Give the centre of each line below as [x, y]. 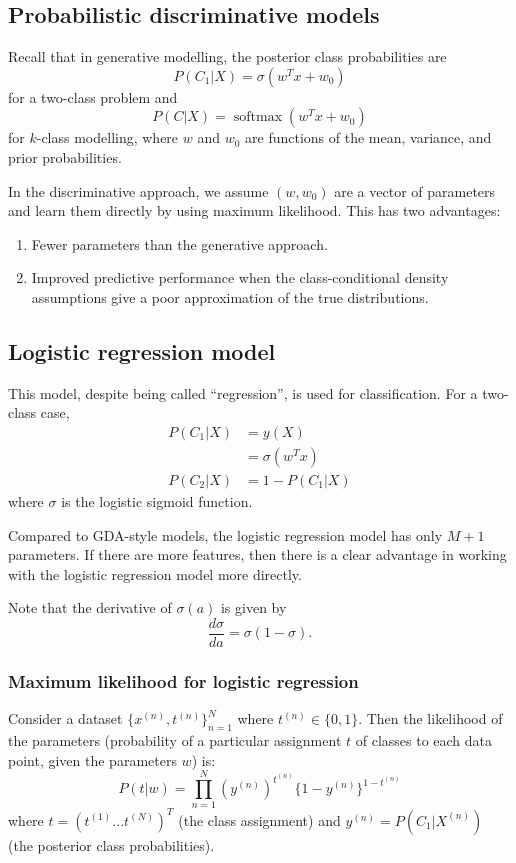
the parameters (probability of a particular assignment [175, 740]
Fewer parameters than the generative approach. [179, 243]
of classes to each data [424, 740]
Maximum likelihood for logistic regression [183, 680]
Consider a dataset [65, 718]
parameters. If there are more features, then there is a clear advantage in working [257, 554]
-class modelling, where [107, 137]
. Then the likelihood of [430, 718]
